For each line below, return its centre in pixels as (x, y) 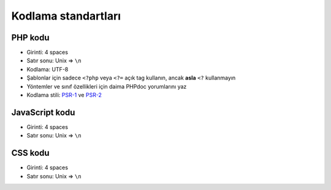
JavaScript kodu (43, 112)
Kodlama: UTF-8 (48, 69)
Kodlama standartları (66, 16)
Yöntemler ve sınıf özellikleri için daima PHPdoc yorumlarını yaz (107, 86)
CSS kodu (30, 153)
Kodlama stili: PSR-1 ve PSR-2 (64, 95)
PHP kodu (30, 38)
